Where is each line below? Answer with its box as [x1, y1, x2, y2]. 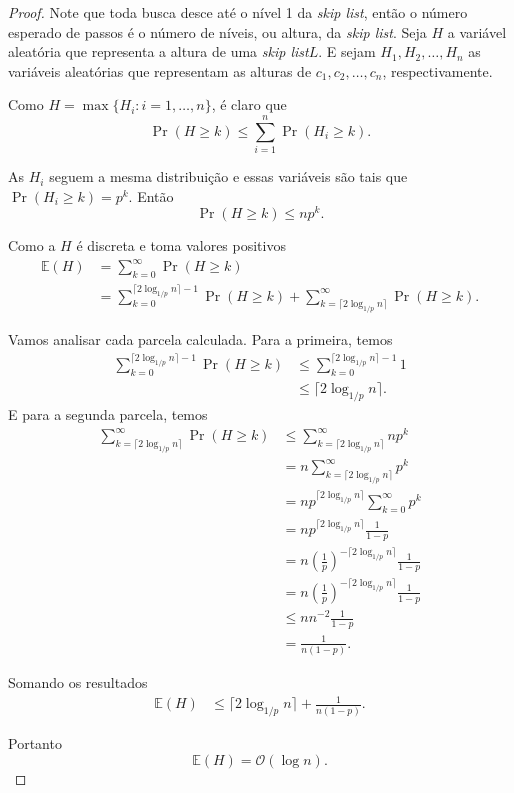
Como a [8, 235, 56, 256]
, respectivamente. [382, 60, 493, 81]
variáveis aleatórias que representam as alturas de [8, 60, 312, 81]
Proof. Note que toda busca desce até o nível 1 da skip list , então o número [8, 2, 468, 22]
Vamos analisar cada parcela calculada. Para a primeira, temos [8, 329, 393, 350]
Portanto [8, 733, 62, 754]
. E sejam [318, 41, 376, 62]
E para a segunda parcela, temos [8, 404, 208, 425]
